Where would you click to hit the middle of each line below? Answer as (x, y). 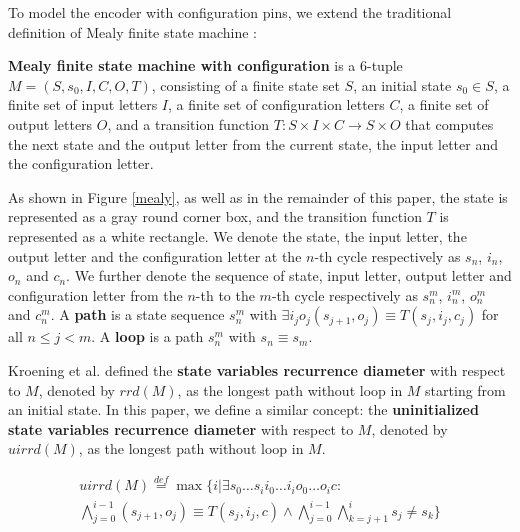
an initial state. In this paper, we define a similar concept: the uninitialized (243, 409)
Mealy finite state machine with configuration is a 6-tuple (205, 65)
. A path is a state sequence (137, 314)
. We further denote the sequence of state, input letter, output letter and (289, 275)
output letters (50, 123)
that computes (449, 123)
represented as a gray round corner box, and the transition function (215, 216)
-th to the (225, 294)
